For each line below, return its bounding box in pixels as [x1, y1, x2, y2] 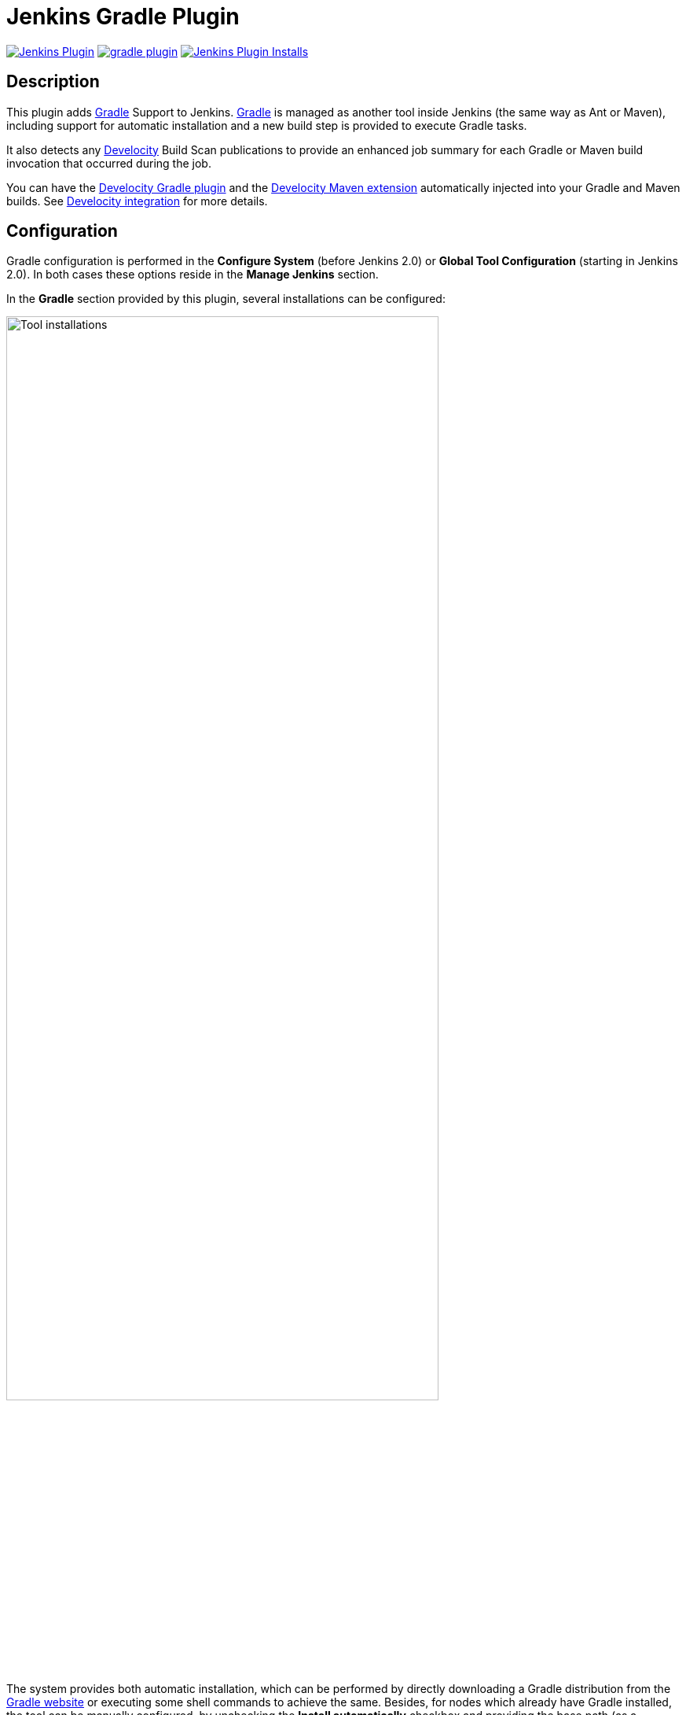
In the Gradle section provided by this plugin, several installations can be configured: [6, 292, 446, 306]
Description [6, 72, 100, 92]
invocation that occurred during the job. [6, 156, 211, 170]
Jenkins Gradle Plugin [6, 3, 240, 30]
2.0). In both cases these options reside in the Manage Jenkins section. [6, 267, 379, 282]
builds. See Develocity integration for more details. [6, 194, 268, 208]
